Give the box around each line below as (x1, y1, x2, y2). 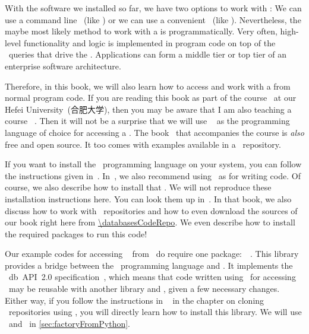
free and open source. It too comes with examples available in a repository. (5, 138, 281, 150)
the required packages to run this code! (5, 227, 147, 240)
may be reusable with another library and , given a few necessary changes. (8, 282, 280, 295)
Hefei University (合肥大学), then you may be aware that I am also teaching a (5, 103, 292, 115)
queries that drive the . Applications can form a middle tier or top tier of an (8, 48, 287, 61)
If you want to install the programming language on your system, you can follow (5, 158, 302, 170)
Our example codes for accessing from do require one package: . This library (5, 247, 299, 260)
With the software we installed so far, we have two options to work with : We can (5, 2, 302, 14)
